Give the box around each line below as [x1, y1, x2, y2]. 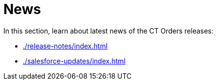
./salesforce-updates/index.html [23, 56, 126, 65]
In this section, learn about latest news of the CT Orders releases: [3, 26, 214, 35]
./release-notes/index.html [23, 41, 108, 50]
